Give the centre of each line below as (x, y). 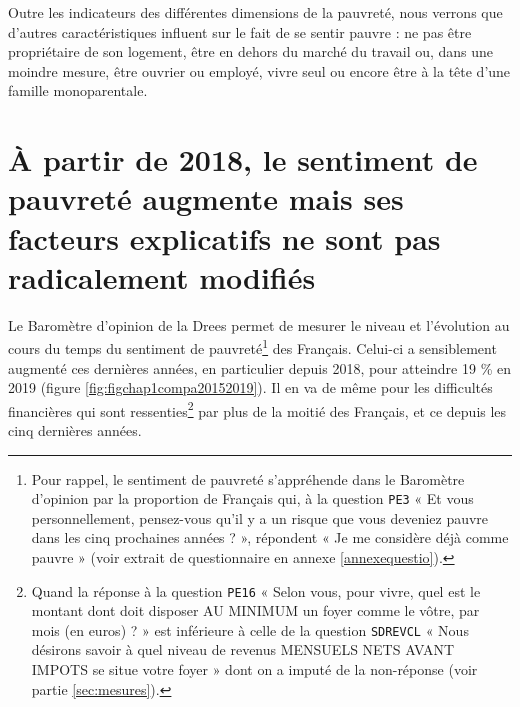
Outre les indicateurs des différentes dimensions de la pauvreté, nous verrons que (255, 12)
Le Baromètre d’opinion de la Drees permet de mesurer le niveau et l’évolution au (259, 324)
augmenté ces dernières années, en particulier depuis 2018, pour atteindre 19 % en (259, 367)
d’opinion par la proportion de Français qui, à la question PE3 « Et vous (252, 498)
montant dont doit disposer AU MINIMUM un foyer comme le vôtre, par (255, 610)
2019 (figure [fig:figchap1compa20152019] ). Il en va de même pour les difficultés (250, 387)
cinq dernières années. (75, 429)
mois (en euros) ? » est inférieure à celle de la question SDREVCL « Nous (250, 629)
